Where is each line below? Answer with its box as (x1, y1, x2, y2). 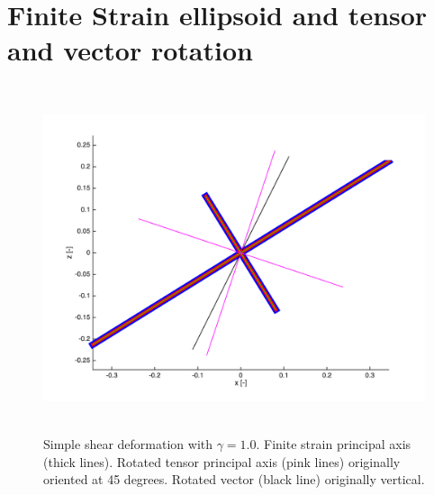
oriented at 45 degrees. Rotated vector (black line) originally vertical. (43, 470, 425, 489)
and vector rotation (7, 32, 253, 69)
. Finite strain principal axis (256, 434, 411, 453)
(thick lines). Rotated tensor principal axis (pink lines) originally (43, 452, 401, 471)
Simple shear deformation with (43, 434, 213, 453)
